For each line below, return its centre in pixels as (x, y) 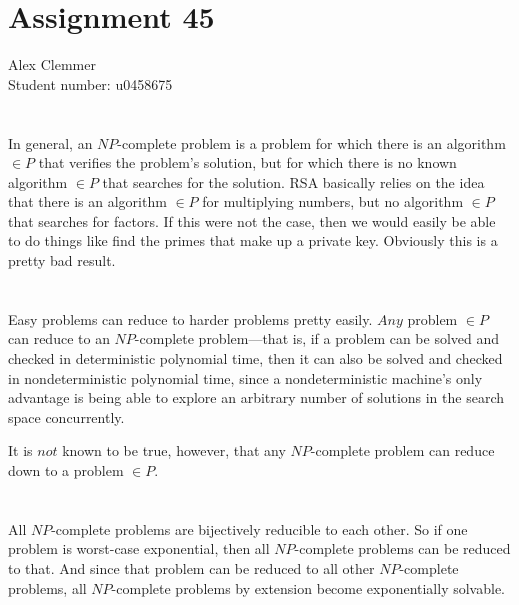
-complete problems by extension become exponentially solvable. (308, 587)
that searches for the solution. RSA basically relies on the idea (293, 181)
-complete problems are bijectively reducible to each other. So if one (259, 528)
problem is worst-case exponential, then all (139, 548)
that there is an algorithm (87, 201)
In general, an (50, 142)
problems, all (47, 587)
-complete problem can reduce (402, 450)
